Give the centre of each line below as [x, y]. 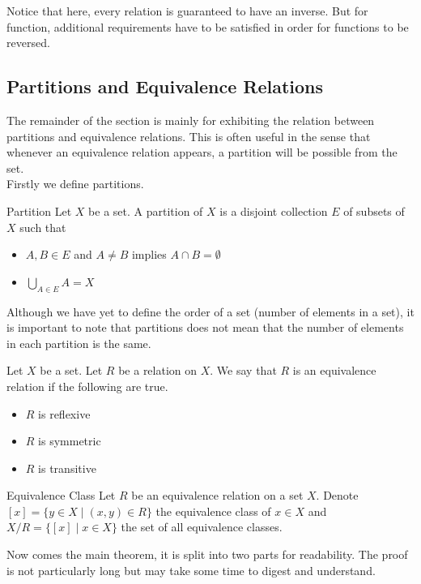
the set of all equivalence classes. [202, 527]
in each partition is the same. [79, 343]
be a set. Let [71, 370]
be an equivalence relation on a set [217, 495]
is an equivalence [334, 370]
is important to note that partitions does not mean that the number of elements [205, 327]
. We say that [243, 370]
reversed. [28, 43]
